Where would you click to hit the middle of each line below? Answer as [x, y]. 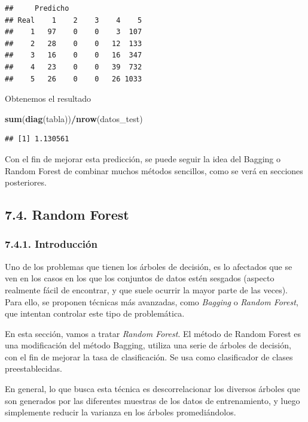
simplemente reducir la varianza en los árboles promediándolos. [121, 412]
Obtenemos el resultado [48, 98]
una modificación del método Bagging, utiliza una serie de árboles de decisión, [148, 345]
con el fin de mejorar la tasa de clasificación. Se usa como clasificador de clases [149, 356]
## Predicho [37, 8]
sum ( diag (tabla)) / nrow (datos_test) [74, 118]
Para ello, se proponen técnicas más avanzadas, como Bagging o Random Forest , [152, 301]
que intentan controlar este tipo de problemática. [95, 313]
